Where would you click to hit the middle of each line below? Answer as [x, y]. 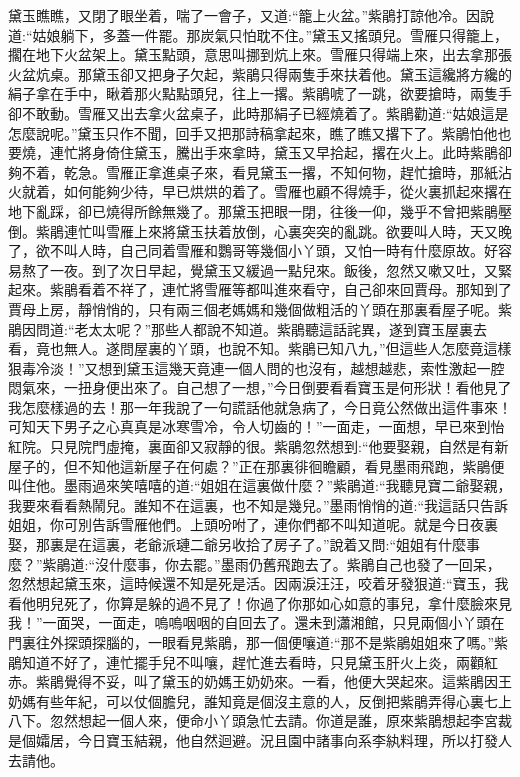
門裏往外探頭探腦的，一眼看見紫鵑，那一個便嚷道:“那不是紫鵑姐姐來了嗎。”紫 [258, 642]
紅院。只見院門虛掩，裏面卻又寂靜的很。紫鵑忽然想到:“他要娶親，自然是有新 [258, 446]
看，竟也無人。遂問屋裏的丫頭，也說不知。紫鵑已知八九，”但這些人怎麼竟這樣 [260, 348]
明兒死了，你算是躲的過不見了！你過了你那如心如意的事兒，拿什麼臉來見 [273, 602]
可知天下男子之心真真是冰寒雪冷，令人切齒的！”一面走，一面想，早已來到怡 [256, 426]
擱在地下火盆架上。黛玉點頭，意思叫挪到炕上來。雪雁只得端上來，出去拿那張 [260, 54]
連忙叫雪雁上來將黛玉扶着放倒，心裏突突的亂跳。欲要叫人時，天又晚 [287, 230]
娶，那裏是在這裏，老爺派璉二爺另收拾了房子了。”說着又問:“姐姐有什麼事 [244, 544]
